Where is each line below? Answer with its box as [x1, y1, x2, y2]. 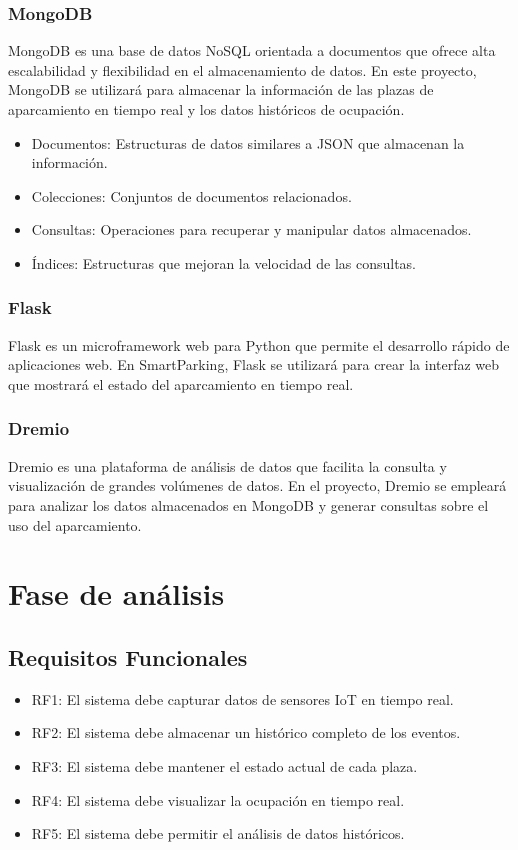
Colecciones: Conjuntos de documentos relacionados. [31, 185, 352, 206]
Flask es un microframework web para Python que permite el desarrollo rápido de [8, 334, 510, 355]
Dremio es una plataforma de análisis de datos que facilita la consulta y [8, 455, 447, 476]
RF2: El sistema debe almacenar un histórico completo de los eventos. [31, 722, 461, 743]
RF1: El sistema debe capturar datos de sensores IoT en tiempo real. [31, 688, 454, 709]
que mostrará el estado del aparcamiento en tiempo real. [8, 373, 354, 394]
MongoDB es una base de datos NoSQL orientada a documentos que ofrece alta [8, 40, 496, 61]
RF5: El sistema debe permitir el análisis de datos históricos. [31, 823, 405, 844]
